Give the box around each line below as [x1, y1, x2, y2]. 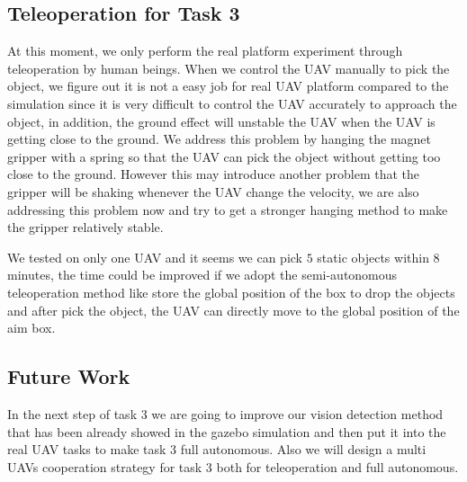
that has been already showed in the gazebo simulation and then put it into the [7, 422, 446, 441]
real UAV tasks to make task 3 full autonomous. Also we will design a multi [7, 440, 427, 459]
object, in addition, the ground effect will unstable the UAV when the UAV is [7, 112, 436, 130]
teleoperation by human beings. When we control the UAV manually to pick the [7, 58, 450, 77]
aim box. [7, 318, 56, 337]
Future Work [7, 362, 130, 390]
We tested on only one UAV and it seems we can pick [7, 247, 303, 266]
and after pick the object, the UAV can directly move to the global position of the [7, 300, 460, 319]
